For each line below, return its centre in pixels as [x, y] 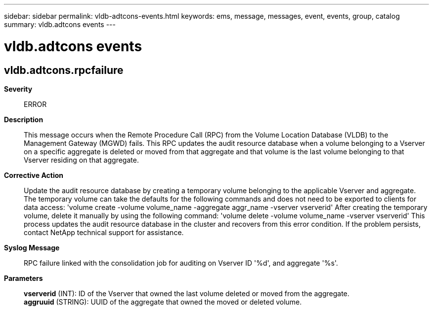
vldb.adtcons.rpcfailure [64, 70]
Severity [18, 89]
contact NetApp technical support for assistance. [104, 232]
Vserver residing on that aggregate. [81, 160]
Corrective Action [34, 175]
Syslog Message [32, 247]
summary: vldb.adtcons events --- [60, 24]
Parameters [23, 278]
